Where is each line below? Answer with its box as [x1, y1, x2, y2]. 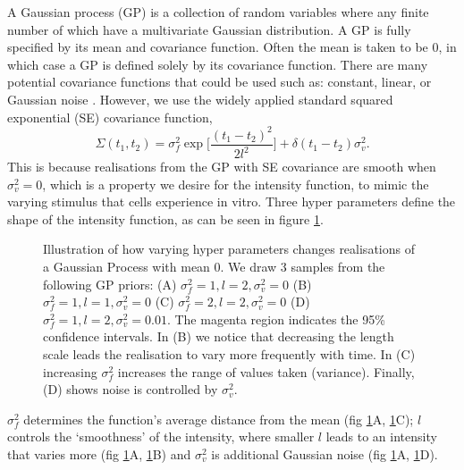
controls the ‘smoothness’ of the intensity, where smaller [7, 427, 315, 446]
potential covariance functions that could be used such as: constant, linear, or [7, 72, 432, 91]
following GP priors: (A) [43, 274, 177, 293]
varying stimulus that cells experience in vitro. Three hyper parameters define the [7, 192, 456, 211]
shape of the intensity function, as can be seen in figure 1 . [7, 209, 324, 228]
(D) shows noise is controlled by [43, 380, 218, 399]
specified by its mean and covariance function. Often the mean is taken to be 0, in [7, 38, 457, 56]
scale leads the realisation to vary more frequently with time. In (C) [43, 345, 416, 363]
